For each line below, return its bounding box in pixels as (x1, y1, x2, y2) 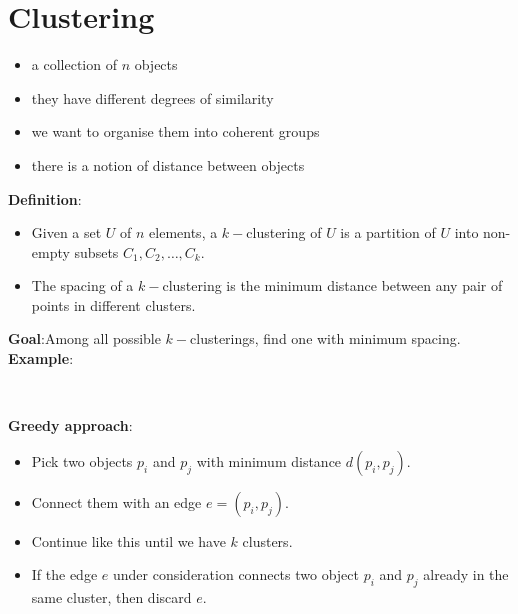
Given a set (31, 222, 102, 243)
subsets (74, 241, 119, 262)
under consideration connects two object (112, 564, 359, 585)
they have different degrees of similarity (31, 87, 274, 108)
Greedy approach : (8, 415, 133, 436)
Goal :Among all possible (8, 328, 161, 349)
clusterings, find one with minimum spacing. (190, 328, 461, 349)
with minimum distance (196, 450, 342, 471)
